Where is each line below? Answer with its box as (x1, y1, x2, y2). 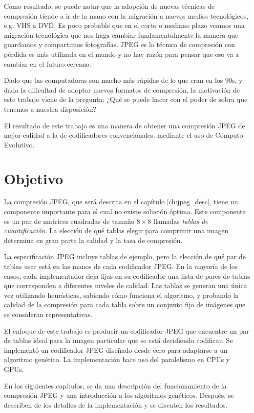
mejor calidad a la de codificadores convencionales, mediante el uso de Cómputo (4, 130, 243, 140)
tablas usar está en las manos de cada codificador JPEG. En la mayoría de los (4, 261, 238, 271)
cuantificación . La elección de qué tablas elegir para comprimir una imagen (4, 225, 229, 236)
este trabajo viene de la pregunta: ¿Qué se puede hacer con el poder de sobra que (4, 94, 248, 104)
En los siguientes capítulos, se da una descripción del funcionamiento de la (4, 380, 227, 390)
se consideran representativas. (4, 309, 92, 319)
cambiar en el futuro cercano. (4, 58, 92, 69)
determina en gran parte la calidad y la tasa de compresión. (4, 235, 183, 245)
